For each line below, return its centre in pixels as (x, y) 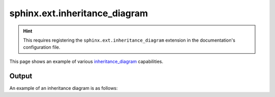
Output (21, 76)
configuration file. (42, 47)
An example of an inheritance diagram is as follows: (64, 88)
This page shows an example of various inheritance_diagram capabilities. (86, 61)
